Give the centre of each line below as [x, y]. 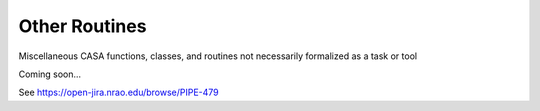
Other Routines [82, 26]
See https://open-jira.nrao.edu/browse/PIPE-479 [118, 92]
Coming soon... [50, 74]
